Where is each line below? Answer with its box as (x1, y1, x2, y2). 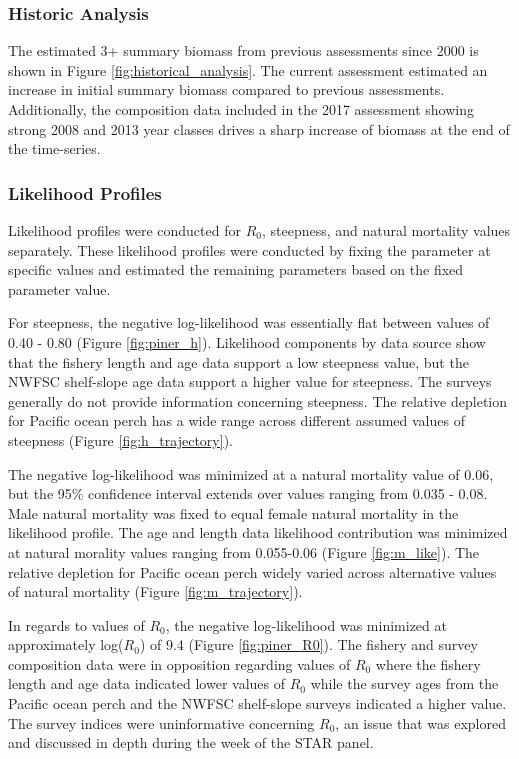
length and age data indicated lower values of (8, 673, 286, 694)
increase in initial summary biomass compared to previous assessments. (8, 79, 445, 100)
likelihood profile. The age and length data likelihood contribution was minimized (8, 522, 508, 543)
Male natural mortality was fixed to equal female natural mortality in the (8, 502, 459, 523)
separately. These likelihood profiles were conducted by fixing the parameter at (8, 239, 491, 260)
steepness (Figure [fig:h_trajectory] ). (8, 429, 233, 450)
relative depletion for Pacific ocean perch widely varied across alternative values (8, 561, 497, 582)
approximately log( (8, 634, 124, 655)
